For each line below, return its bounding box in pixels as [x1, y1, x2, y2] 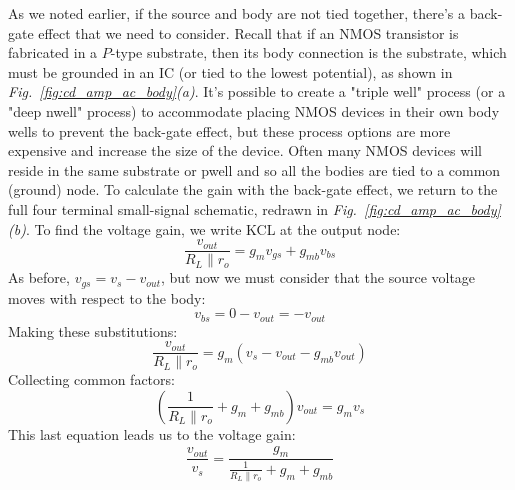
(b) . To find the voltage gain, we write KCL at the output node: [8, 218, 401, 239]
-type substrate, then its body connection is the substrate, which [110, 42, 507, 63]
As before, [8, 267, 70, 288]
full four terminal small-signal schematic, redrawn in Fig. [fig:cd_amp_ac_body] [8, 198, 501, 219]
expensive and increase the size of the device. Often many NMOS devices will [8, 140, 482, 161]
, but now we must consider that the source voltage [160, 267, 476, 288]
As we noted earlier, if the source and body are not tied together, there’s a [8, 3, 466, 23]
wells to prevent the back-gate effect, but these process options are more [8, 120, 451, 141]
